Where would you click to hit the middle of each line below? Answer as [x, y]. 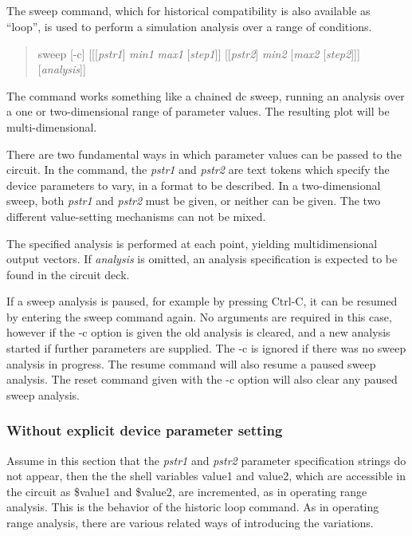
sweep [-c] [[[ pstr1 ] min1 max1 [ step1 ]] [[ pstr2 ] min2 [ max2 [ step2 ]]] [199, 53]
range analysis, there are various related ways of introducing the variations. [190, 523]
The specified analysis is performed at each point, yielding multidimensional [192, 243]
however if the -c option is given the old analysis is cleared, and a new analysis [198, 332]
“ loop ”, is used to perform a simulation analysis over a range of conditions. [189, 26]
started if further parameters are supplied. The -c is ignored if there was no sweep [206, 348]
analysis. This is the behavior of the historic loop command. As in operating [193, 507]
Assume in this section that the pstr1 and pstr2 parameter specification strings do [206, 460]
